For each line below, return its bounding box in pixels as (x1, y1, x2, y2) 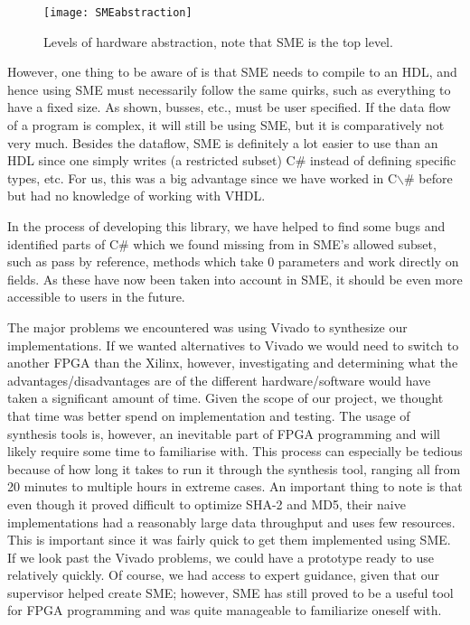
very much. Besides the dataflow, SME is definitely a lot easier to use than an (7, 133, 438, 152)
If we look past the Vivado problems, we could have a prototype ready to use (7, 547, 435, 566)
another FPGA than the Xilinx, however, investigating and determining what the (7, 353, 458, 372)
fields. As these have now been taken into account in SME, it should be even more (7, 269, 463, 288)
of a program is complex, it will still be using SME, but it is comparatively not (7, 116, 445, 135)
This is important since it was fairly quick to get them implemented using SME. (7, 530, 451, 549)
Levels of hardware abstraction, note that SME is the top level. (43, 32, 393, 51)
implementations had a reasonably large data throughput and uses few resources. (7, 512, 456, 531)
